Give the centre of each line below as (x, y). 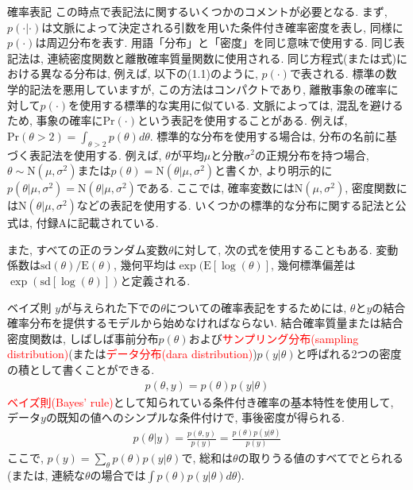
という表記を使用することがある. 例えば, (242, 120)
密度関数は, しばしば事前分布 (83, 338)
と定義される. (155, 280)
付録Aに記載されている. (97, 223)
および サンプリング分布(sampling (274, 338)
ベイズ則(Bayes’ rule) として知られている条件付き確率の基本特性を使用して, (201, 401)
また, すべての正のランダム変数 (88, 249)
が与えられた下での (111, 307)
